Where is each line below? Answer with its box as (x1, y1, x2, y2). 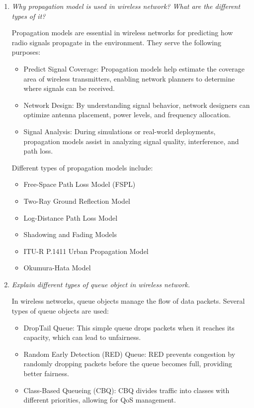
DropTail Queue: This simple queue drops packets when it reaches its (23, 322, 235, 332)
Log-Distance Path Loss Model (23, 212, 118, 223)
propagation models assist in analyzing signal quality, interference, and (23, 136, 239, 146)
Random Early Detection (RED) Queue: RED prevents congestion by (23, 348, 236, 359)
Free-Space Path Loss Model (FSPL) (23, 179, 136, 189)
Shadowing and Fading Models (23, 229, 117, 240)
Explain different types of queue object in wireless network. (11, 279, 190, 289)
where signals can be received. (23, 83, 115, 93)
